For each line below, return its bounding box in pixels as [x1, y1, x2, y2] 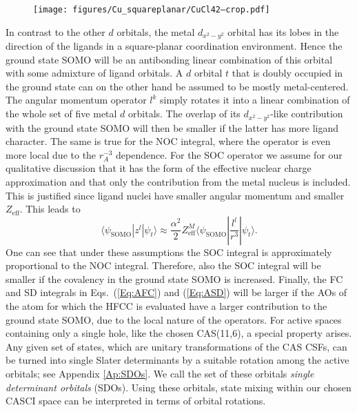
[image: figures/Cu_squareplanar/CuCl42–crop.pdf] [33, 5, 270, 14]
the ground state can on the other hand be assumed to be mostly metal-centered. [6, 79, 349, 93]
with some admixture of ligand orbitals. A [6, 66, 183, 80]
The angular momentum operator [6, 92, 147, 107]
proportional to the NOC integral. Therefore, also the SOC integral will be [6, 258, 321, 273]
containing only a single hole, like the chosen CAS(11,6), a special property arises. [6, 326, 352, 340]
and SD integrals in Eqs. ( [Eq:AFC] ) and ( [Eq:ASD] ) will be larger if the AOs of [6, 285, 347, 300]
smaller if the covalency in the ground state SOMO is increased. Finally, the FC [6, 271, 343, 286]
